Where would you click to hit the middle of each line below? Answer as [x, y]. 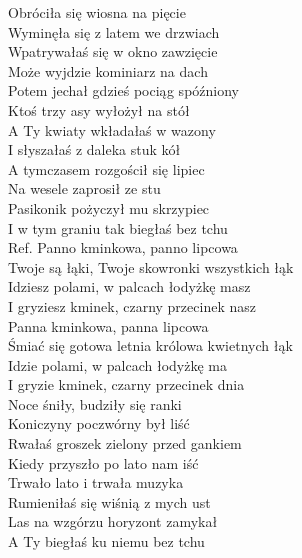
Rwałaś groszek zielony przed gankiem [125, 443]
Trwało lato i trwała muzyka [96, 482]
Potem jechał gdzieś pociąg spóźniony [123, 90]
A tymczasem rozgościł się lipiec [106, 168]
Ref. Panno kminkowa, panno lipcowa [123, 247]
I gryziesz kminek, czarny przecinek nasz [132, 305]
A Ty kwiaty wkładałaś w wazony [112, 129]
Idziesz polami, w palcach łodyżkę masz [129, 286]
